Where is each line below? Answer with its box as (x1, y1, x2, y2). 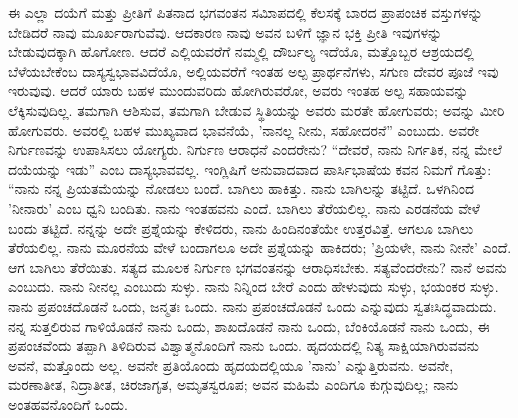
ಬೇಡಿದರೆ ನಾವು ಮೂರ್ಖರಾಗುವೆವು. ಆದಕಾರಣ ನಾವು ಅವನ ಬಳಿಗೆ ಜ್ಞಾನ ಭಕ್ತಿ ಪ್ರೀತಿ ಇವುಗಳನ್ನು (8, 21, 443, 42)
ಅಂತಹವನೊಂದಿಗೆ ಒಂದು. (8, 393, 128, 414)
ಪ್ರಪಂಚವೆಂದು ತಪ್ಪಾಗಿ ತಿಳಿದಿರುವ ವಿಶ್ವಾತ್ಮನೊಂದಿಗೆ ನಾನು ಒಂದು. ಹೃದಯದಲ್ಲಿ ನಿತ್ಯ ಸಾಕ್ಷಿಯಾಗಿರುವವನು (8, 335, 479, 356)
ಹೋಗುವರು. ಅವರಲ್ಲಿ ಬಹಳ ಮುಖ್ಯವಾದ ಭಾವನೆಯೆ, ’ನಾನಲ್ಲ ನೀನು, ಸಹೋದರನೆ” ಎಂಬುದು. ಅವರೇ (8, 119, 479, 140)
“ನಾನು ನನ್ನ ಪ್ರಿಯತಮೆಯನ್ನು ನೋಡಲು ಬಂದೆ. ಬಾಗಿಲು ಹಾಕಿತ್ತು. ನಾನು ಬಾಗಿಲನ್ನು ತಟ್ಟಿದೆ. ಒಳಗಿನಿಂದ (8, 178, 475, 199)
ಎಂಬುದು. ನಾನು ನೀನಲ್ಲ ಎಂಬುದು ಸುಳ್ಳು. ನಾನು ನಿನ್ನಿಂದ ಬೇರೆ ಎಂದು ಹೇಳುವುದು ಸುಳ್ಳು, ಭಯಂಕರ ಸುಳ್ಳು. (8, 276, 499, 297)
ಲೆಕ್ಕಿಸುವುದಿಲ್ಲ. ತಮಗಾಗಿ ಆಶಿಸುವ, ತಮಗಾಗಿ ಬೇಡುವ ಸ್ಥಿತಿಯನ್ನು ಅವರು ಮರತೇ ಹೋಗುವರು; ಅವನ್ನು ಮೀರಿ (8, 99, 505, 120)
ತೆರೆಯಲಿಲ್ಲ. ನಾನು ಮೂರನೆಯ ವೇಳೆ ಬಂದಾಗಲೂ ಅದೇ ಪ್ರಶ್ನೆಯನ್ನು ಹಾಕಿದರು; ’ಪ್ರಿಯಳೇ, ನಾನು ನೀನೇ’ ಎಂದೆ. (8, 237, 512, 258)
